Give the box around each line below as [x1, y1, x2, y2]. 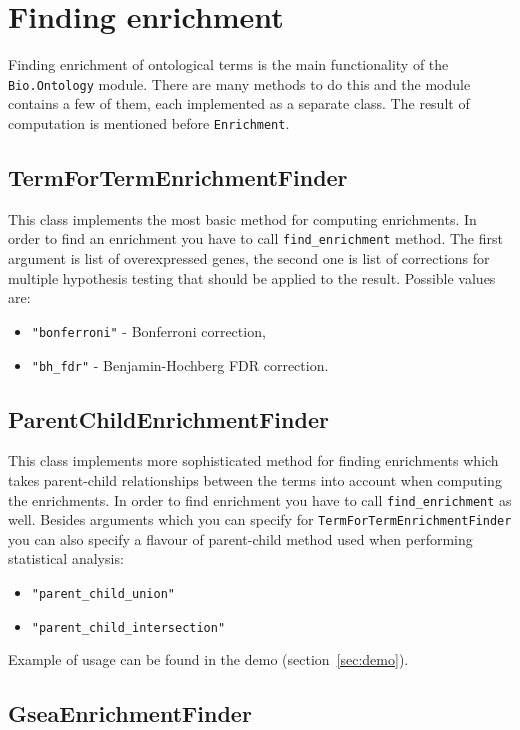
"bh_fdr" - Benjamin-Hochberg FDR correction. [31, 354, 329, 375]
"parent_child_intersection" [31, 620, 226, 635]
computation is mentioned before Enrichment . [8, 112, 290, 133]
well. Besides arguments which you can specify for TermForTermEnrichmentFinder [8, 509, 512, 530]
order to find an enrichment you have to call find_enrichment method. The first [8, 228, 503, 249]
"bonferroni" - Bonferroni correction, [31, 320, 266, 341]
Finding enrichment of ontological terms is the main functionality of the [8, 54, 449, 75]
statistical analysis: [8, 548, 124, 569]
